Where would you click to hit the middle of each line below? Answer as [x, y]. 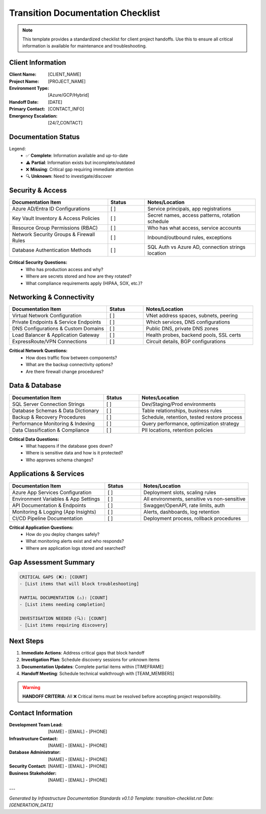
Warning [31, 687]
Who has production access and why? [65, 269]
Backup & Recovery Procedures [49, 417]
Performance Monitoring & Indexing [53, 423]
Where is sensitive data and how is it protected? [74, 453]
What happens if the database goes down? [69, 446]
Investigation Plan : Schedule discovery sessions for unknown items [91, 660]
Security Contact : [28, 766]
